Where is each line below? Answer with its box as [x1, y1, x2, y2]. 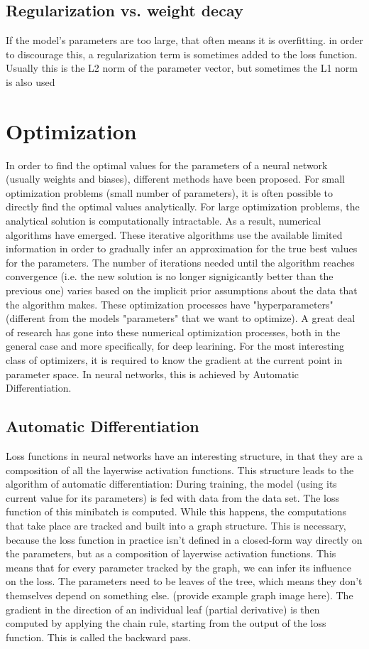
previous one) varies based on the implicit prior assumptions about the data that [6, 283, 358, 298]
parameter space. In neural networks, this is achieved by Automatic [6, 366, 299, 381]
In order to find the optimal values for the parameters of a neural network [6, 157, 328, 172]
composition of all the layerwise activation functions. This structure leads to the [6, 462, 354, 477]
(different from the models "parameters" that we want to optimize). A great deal [6, 311, 356, 326]
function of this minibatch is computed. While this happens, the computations [6, 504, 346, 519]
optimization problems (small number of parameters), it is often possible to [6, 185, 334, 200]
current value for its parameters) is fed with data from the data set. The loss [6, 490, 340, 505]
